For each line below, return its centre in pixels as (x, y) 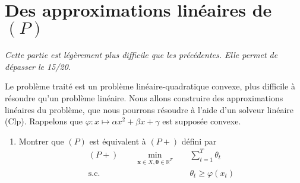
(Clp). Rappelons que (44, 121)
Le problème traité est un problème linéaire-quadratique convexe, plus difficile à (150, 86)
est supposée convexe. (202, 121)
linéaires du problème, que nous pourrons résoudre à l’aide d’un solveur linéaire (149, 109)
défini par (199, 141)
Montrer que (41, 141)
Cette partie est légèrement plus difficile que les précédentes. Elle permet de (141, 55)
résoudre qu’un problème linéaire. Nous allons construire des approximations (144, 97)
